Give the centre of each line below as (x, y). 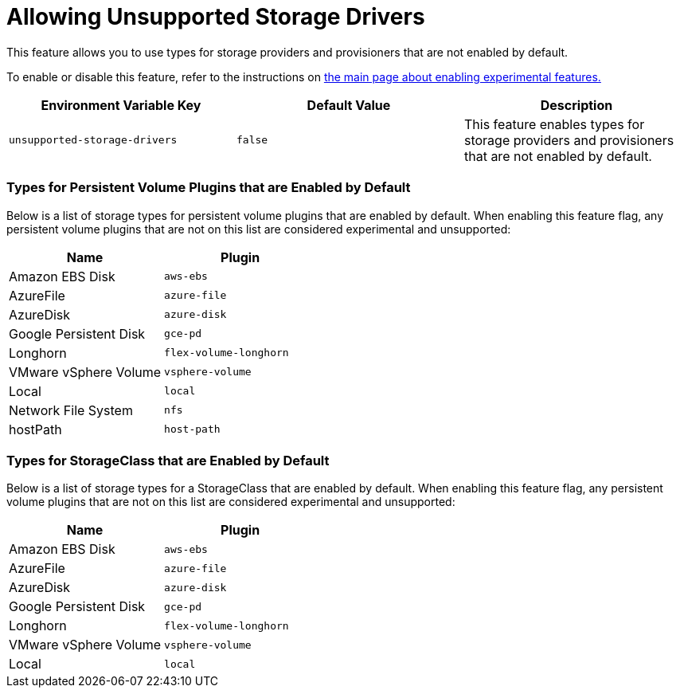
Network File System (71, 410)
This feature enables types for (554, 124)
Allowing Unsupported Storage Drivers (216, 17)
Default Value (349, 105)
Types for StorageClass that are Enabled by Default (168, 460)
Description (576, 105)
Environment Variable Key (121, 105)
